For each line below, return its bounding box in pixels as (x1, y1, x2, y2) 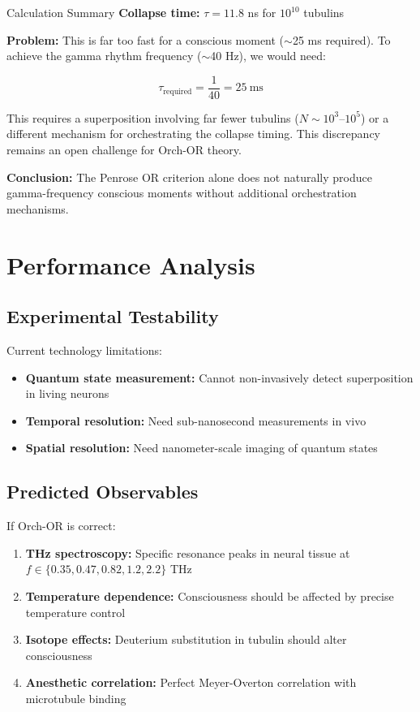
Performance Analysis (6, 248, 255, 281)
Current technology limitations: (6, 341, 162, 358)
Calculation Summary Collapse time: (6, 4, 200, 20)
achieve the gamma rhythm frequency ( (6, 47, 202, 64)
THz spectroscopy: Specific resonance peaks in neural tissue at (25, 544, 350, 561)
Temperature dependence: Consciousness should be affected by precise (25, 587, 394, 604)
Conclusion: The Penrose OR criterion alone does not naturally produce (6, 168, 372, 185)
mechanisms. (6, 200, 69, 217)
